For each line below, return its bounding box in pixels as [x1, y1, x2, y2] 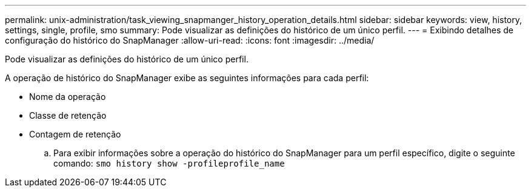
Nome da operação [29, 91, 106, 102]
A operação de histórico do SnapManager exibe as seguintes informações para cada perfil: [5, 73, 369, 83]
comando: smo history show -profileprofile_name [53, 158, 285, 168]
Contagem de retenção [29, 129, 121, 139]
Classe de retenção [29, 110, 107, 121]
